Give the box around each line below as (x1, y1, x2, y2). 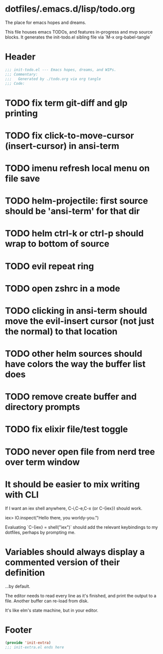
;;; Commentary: (5, 72, 38, 77)
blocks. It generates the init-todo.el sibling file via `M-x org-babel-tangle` (5, 34, 152, 40)
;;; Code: (5, 81, 25, 86)
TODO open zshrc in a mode (5, 283, 120, 294)
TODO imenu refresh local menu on (5, 162, 150, 173)
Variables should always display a (5, 546, 145, 558)
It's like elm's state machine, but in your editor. (5, 607, 99, 613)
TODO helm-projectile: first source (5, 195, 148, 207)
